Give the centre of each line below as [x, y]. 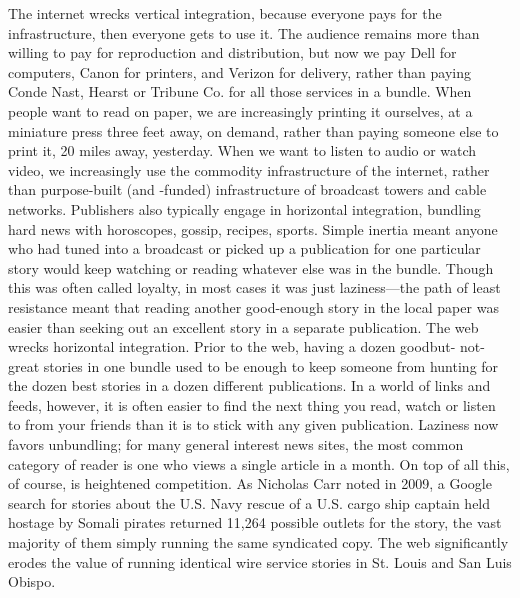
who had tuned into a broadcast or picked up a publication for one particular [244, 248]
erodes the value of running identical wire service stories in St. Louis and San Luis [260, 561]
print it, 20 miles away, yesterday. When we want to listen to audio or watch [242, 150]
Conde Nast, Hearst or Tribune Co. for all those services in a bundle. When [240, 91]
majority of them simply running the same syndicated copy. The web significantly [258, 542]
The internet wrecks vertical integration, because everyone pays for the [225, 13]
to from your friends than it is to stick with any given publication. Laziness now [253, 424]
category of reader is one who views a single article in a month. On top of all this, [259, 463]
